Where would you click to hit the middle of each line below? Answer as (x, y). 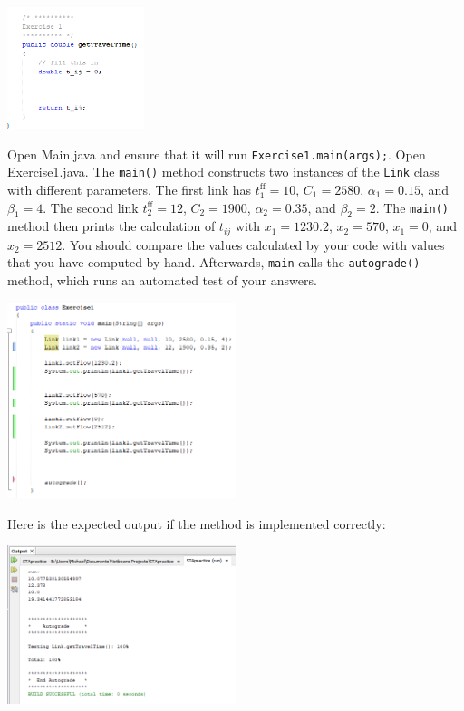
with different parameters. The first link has (130, 189)
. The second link (91, 207)
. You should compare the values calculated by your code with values (253, 244)
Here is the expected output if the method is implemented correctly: (197, 523)
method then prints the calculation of (111, 226)
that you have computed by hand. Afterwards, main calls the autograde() (214, 262)
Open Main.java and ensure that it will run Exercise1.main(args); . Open (217, 154)
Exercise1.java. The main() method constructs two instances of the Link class (223, 172)
